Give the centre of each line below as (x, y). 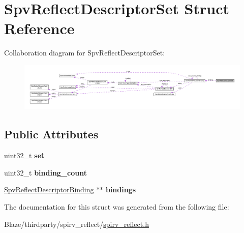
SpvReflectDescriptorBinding (49, 190)
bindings (121, 190)
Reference (39, 28)
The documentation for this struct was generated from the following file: (117, 206)
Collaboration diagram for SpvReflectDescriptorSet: (85, 53)
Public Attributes (51, 134)
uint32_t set (24, 155)
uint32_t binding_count (45, 172)
